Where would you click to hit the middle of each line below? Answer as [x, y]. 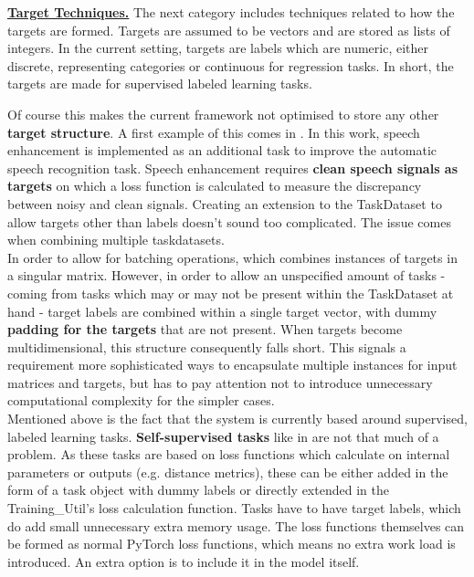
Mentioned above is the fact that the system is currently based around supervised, [237, 419]
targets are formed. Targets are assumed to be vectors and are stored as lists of [229, 30]
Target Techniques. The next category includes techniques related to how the [231, 12]
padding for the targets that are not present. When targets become [205, 329]
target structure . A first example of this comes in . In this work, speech [214, 132]
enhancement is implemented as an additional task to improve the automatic [222, 150]
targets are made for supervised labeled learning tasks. [160, 84]
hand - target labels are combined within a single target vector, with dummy [222, 311]
